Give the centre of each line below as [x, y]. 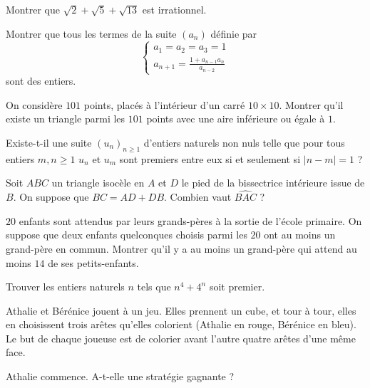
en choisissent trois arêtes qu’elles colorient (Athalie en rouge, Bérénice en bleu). [181, 324]
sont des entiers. [41, 81]
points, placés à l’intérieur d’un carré [164, 104]
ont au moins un [300, 235]
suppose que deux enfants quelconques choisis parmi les [127, 235]
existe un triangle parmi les [66, 119]
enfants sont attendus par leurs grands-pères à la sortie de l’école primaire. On [190, 220]
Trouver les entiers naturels [65, 287]
